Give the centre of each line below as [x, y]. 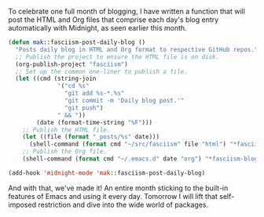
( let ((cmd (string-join [56, 79]
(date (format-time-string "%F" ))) [95, 122]
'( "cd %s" [73, 86]
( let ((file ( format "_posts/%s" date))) [91, 137]
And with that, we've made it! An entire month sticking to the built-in [118, 188]
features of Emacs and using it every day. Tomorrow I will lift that [113, 196]
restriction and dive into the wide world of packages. [123, 204]
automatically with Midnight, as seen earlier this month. [97, 28]
